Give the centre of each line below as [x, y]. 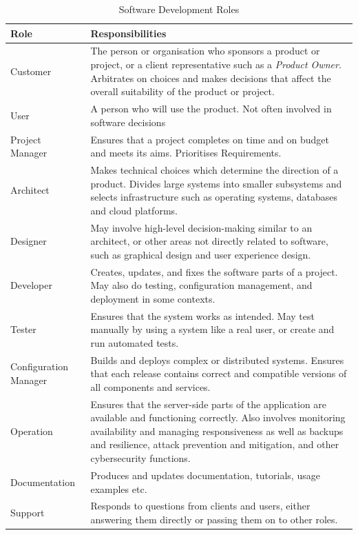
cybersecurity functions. [140, 458]
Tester [23, 329]
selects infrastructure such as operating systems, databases [214, 197]
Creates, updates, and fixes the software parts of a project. [214, 271]
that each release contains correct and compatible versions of [219, 373]
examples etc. [119, 488]
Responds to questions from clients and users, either [200, 506]
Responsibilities [128, 33]
